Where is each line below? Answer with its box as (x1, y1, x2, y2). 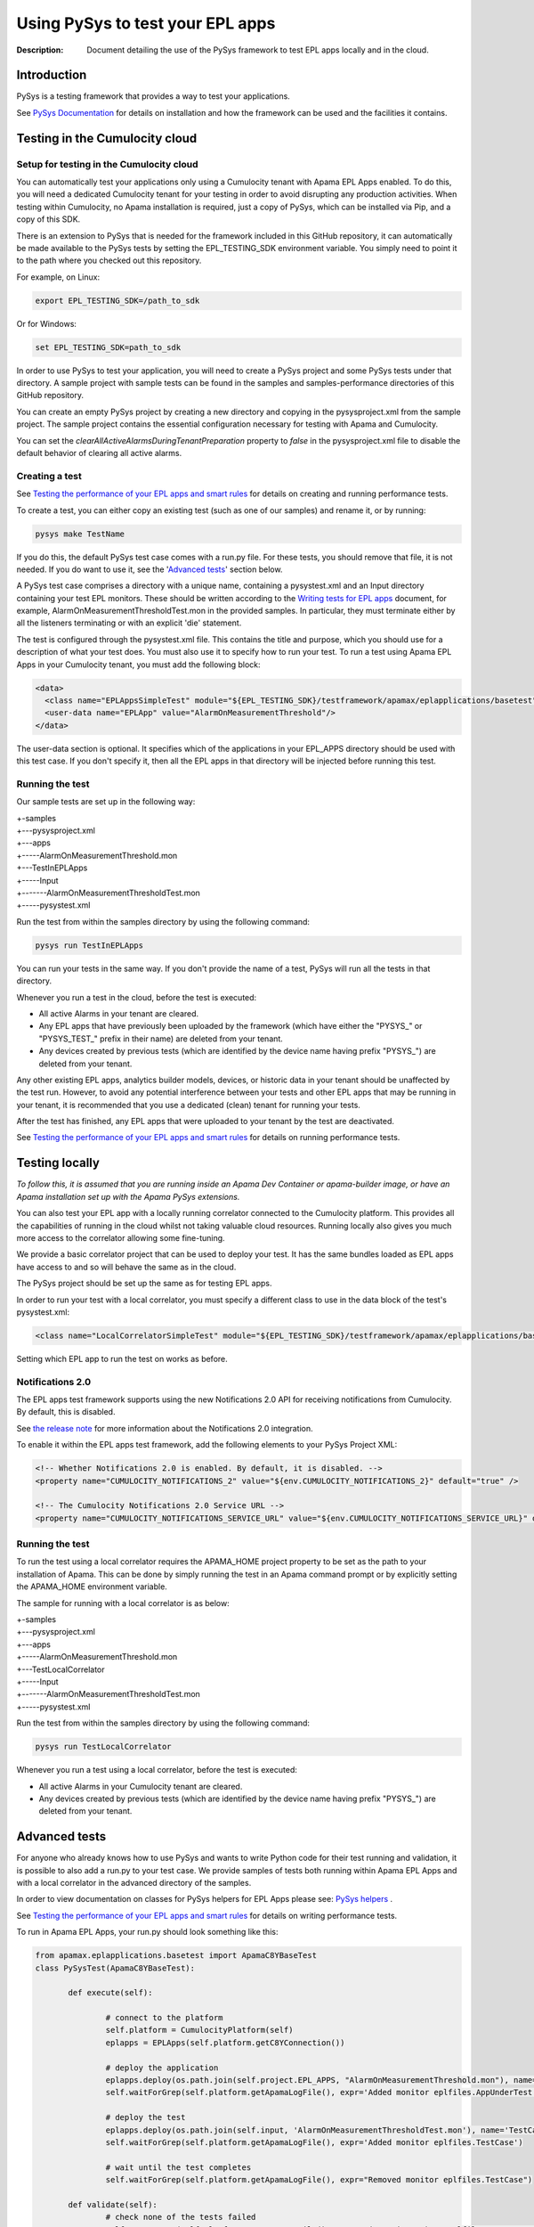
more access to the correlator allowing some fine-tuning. (16, 1232, 226, 1243)
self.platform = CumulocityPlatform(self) (105, 2025, 294, 2035)
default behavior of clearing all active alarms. (16, 448, 182, 459)
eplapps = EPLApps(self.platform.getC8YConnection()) (105, 2037, 345, 2048)
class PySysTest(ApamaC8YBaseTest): (35, 1962, 196, 1973)
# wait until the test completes (105, 2162, 252, 2173)
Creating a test (16, 469, 82, 482)
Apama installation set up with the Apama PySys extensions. (16, 1191, 240, 1202)
